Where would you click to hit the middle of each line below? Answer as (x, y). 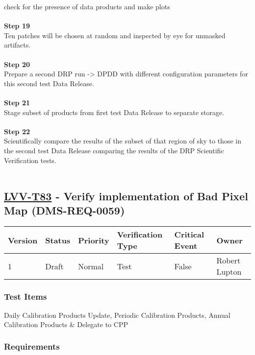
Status (58, 240)
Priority (94, 240)
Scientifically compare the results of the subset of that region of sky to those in (123, 141)
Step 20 (17, 64)
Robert (229, 260)
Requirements (32, 346)
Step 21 (17, 102)
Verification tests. (30, 160)
